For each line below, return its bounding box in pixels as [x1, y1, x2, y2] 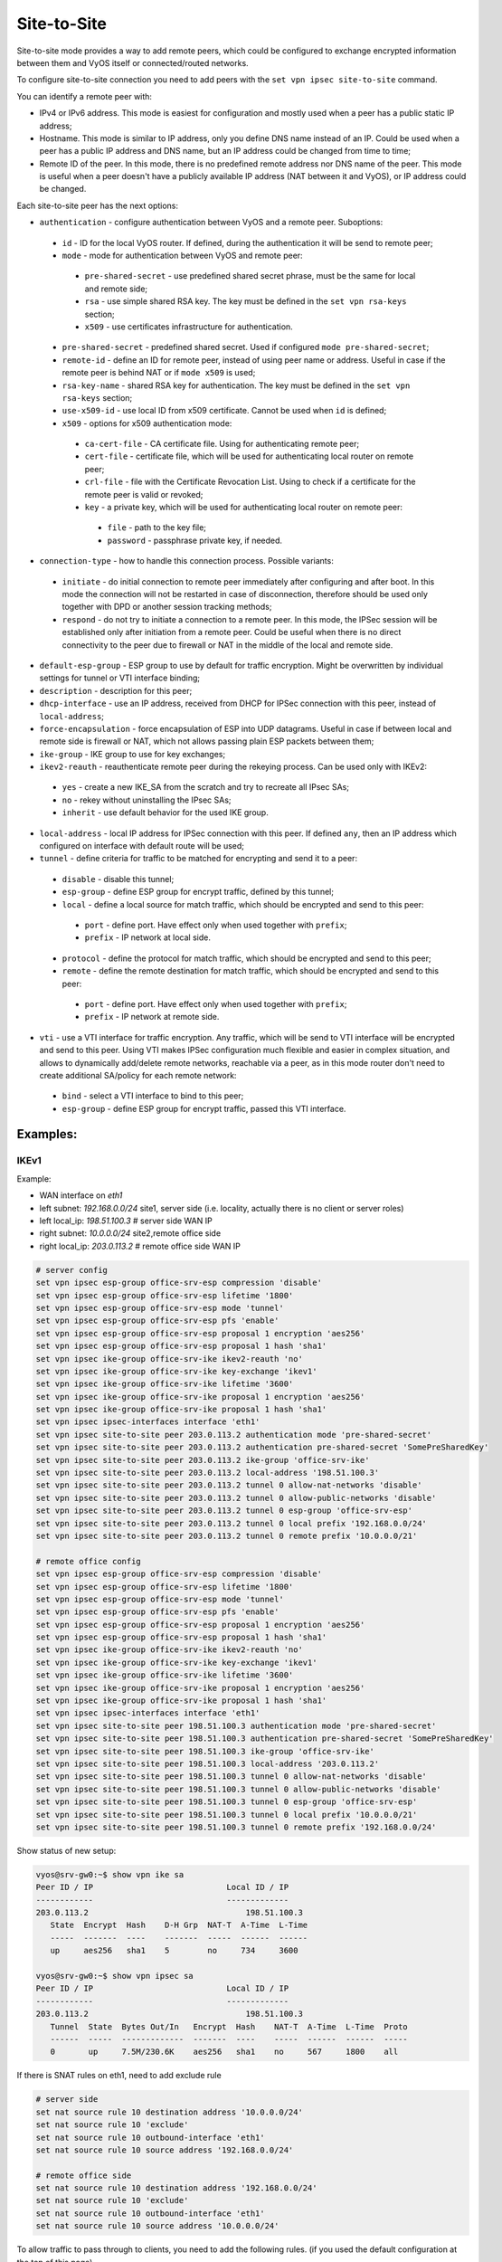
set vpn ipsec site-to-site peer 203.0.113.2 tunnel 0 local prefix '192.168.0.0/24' [35, 1518, 427, 1528]
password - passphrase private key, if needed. [107, 535, 283, 546]
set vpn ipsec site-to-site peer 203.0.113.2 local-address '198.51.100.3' [35, 1468, 380, 1478]
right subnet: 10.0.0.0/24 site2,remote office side [39, 1228, 222, 1239]
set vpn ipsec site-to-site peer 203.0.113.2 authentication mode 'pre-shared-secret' [35, 1430, 432, 1440]
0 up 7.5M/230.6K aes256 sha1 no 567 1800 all [50, 2047, 399, 2058]
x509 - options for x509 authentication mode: [62, 417, 232, 429]
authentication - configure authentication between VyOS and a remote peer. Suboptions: [39, 217, 384, 228]
